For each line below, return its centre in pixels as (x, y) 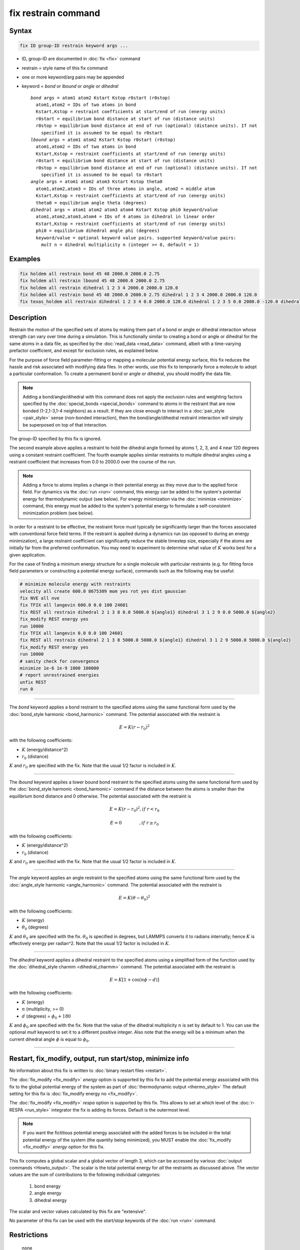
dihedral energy (50, 1200)
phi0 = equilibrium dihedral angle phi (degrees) (98, 231)
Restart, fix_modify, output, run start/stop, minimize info (99, 1058)
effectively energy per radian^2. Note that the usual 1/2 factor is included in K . (90, 943)
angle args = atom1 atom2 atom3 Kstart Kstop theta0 (96, 182)
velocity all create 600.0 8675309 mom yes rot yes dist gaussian (103, 591)
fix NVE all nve (40, 598)
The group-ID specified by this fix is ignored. (55, 439)
